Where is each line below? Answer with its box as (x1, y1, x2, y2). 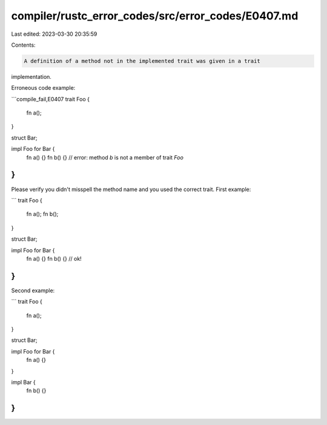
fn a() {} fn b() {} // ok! (26, 255, 82, 262)
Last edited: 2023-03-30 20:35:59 (11, 30, 97, 38)
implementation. (11, 73, 51, 80)
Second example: (11, 287, 55, 294)
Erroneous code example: (11, 84, 76, 92)
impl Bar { (11, 378, 36, 386)
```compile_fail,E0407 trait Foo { (11, 95, 90, 102)
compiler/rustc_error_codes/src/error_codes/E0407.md (11, 9, 299, 22)
